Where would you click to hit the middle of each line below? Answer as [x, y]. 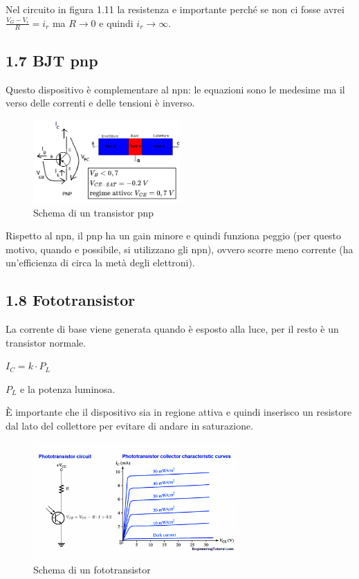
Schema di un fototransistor [92, 569]
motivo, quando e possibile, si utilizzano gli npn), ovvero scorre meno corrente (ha [179, 249]
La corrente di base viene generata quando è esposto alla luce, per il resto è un [172, 329]
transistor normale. [46, 342]
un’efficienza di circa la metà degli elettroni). [100, 263]
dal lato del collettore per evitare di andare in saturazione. [130, 426]
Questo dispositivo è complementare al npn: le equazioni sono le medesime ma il [175, 89]
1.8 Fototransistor [71, 300]
